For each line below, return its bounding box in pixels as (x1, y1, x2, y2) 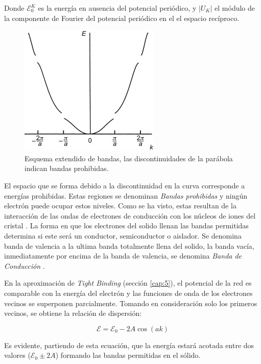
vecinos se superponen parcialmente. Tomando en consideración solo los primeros (4, 297, 257, 308)
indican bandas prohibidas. (25, 163, 109, 174)
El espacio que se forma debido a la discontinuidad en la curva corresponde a (4, 180, 245, 190)
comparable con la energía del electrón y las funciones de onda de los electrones (4, 287, 253, 298)
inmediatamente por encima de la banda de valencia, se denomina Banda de (4, 250, 242, 261)
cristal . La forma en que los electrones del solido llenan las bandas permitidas (4, 220, 249, 231)
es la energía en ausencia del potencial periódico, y (38, 3, 197, 13)
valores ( (4, 350, 31, 360)
